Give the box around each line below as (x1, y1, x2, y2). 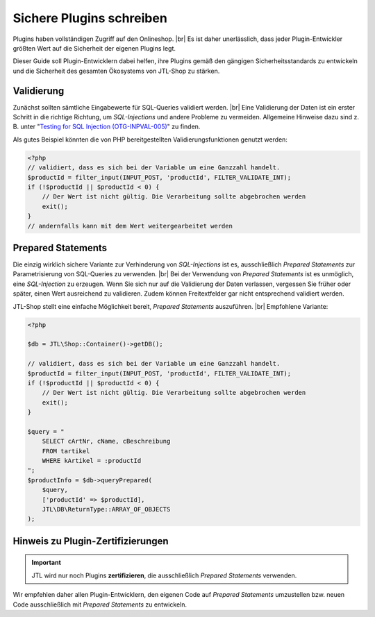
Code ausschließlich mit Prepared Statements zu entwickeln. (12, 600, 187, 609)
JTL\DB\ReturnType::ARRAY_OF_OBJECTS (42, 505, 171, 513)
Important (31, 559, 62, 567)
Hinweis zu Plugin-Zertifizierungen (12, 535, 169, 547)
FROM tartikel (42, 447, 90, 455)
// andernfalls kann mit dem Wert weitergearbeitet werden (27, 222, 233, 230)
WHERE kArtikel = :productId (42, 457, 142, 465)
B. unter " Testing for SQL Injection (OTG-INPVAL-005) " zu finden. (12, 122, 201, 131)
